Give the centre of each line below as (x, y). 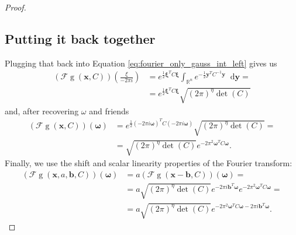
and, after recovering (42, 111)
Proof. (16, 7)
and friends (109, 111)
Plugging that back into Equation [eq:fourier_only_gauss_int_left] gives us (141, 63)
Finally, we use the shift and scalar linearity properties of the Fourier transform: (149, 163)
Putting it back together (80, 38)
